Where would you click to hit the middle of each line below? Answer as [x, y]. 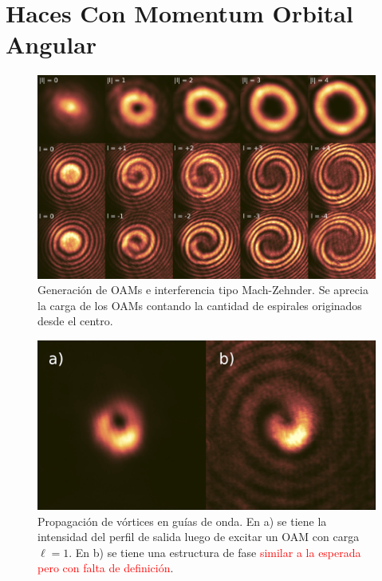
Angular [51, 44]
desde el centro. [75, 321]
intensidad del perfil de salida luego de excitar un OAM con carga [199, 537]
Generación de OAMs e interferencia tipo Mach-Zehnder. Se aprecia [203, 290]
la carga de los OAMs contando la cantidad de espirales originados [200, 305]
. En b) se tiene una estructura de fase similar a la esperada [215, 552]
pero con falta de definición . [106, 568]
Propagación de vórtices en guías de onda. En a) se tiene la [182, 521]
